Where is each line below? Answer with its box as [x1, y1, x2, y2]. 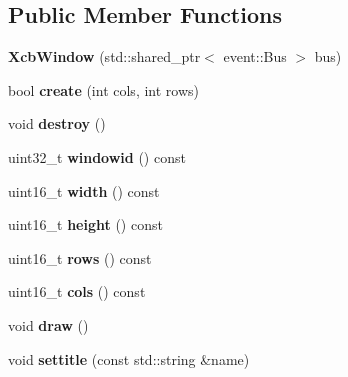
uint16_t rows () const [8, 247, 152, 268]
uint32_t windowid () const [8, 146, 186, 167]
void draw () [8, 314, 89, 335]
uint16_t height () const [8, 214, 163, 235]
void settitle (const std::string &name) [8, 348, 250, 369]
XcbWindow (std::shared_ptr [8, 46, 201, 67]
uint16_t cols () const [8, 281, 146, 302]
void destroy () [8, 113, 106, 134]
